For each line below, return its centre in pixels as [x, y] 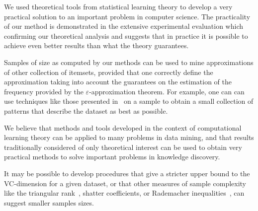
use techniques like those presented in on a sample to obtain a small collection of [129, 101]
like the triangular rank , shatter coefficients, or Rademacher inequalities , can [124, 193]
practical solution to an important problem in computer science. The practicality [127, 16]
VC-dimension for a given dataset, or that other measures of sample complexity [125, 183]
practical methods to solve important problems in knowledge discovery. [112, 157]
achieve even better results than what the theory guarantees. [96, 45]
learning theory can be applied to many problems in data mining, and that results [129, 137]
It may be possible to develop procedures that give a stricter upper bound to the [127, 173]
